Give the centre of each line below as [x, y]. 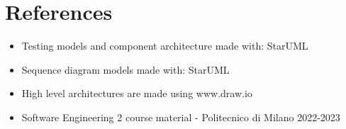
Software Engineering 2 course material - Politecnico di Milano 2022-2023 [181, 117]
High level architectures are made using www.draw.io [137, 93]
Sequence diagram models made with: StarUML [125, 69]
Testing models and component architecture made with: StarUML [165, 46]
